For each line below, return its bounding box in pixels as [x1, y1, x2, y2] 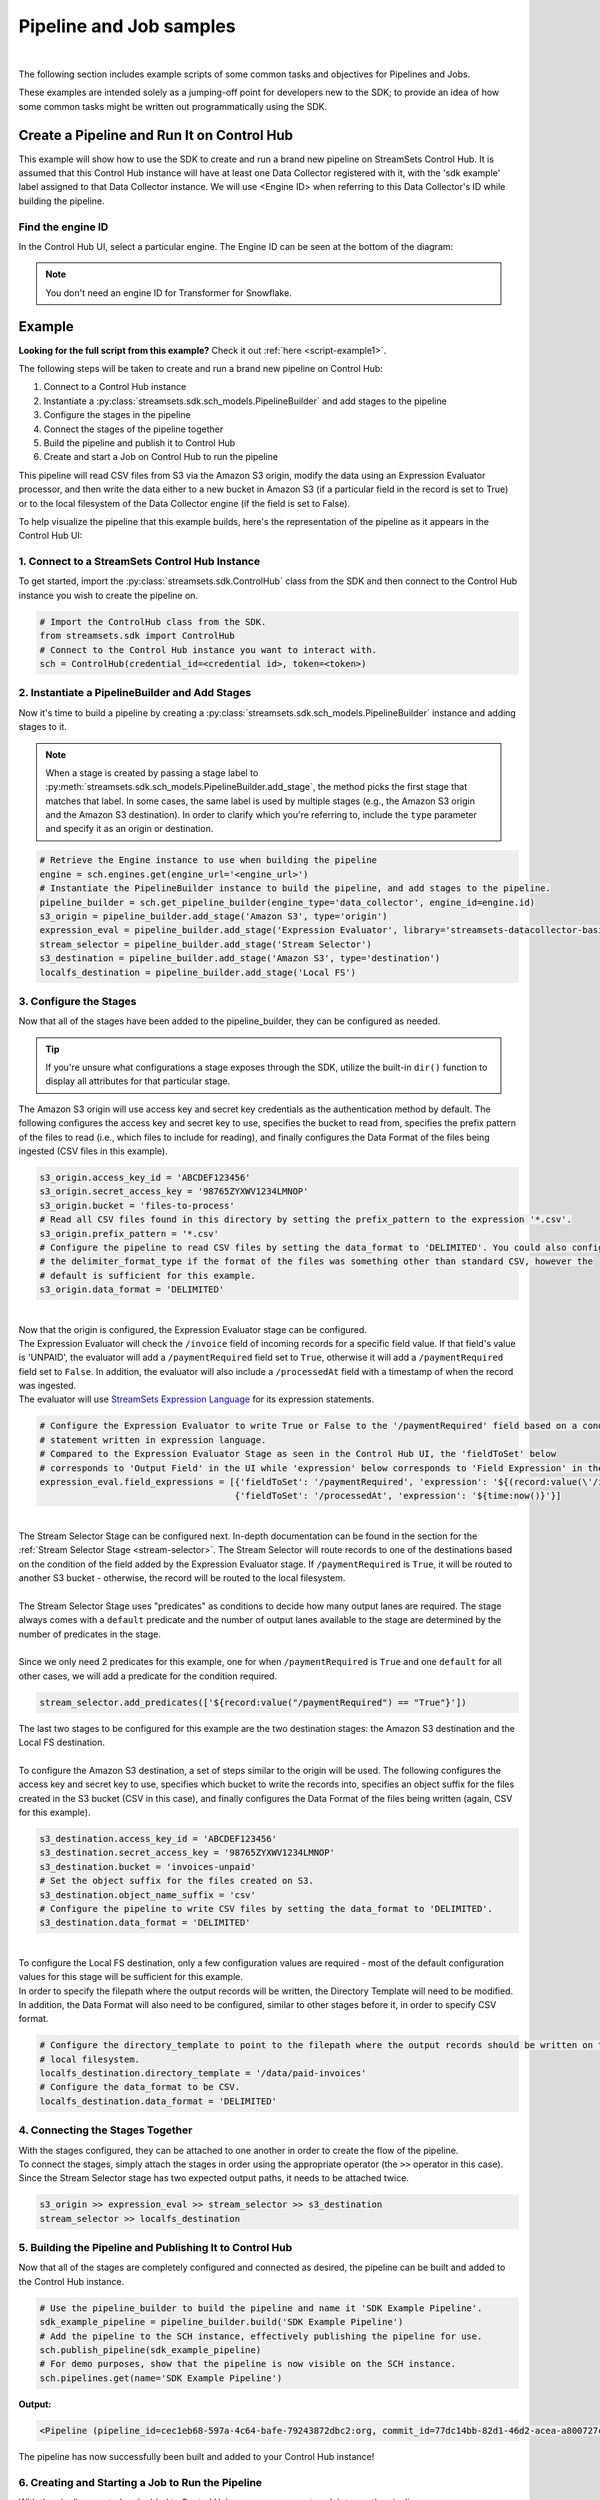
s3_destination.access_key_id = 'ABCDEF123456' [39, 1833, 277, 1844]
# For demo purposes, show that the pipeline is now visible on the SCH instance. [39, 2358, 457, 2370]
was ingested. [18, 1380, 77, 1392]
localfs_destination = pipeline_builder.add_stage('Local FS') [39, 966, 357, 978]
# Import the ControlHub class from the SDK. [39, 616, 267, 627]
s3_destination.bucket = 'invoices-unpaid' [39, 1861, 257, 1872]
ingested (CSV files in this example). [18, 1145, 169, 1157]
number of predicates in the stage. [18, 1628, 162, 1640]
